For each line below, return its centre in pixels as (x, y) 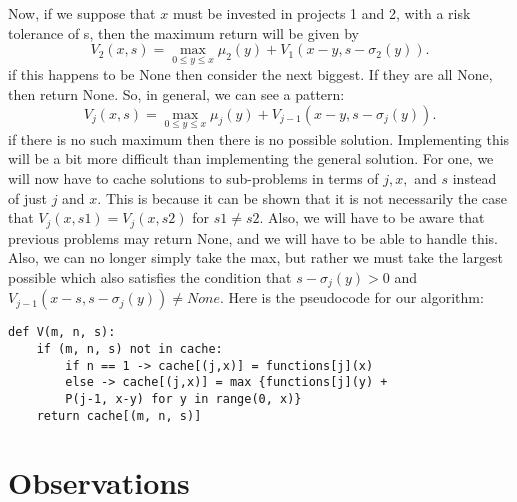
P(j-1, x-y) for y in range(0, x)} (183, 398)
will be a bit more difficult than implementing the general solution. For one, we (251, 158)
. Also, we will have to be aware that (372, 217)
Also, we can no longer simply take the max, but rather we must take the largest (256, 257)
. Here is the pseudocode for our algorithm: (351, 297)
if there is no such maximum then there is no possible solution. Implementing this (259, 138)
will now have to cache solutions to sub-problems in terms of (193, 178)
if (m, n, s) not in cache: (129, 348)
